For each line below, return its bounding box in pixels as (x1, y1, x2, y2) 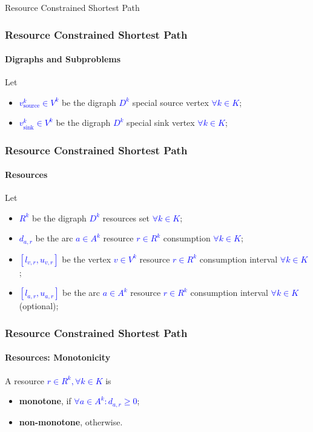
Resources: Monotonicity (5, 351, 111, 364)
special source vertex (132, 96, 209, 108)
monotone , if (19, 394, 71, 407)
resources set (102, 211, 150, 224)
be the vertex (62, 252, 111, 265)
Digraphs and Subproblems (5, 53, 121, 65)
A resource (5, 374, 45, 387)
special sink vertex (127, 116, 195, 129)
